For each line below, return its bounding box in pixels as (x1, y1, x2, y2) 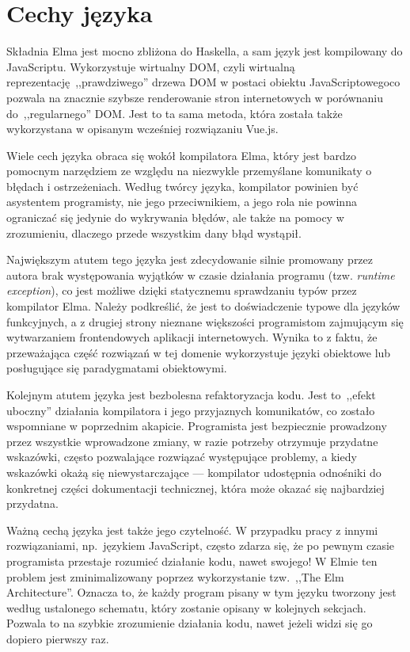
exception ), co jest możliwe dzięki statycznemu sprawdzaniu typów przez (6, 282, 357, 299)
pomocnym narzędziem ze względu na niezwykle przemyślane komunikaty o (6, 162, 372, 179)
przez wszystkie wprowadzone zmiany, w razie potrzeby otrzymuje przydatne (6, 433, 378, 449)
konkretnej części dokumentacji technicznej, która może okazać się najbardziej (6, 479, 385, 496)
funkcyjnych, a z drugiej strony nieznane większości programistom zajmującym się (6, 313, 404, 330)
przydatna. (6, 495, 59, 512)
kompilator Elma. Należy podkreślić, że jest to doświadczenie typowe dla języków (6, 298, 401, 315)
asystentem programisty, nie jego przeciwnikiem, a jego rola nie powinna (6, 193, 357, 210)
